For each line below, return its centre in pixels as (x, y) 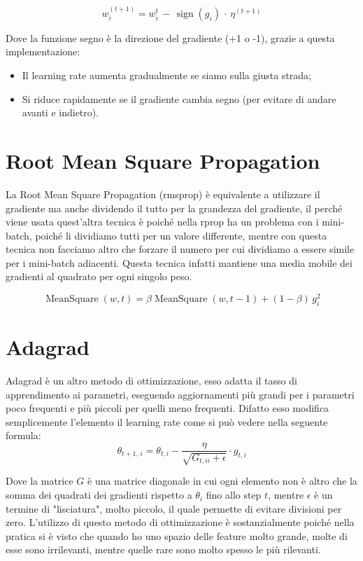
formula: (23, 435)
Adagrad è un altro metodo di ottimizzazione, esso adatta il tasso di (151, 381)
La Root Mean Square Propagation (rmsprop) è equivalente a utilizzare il (163, 194)
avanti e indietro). (60, 112)
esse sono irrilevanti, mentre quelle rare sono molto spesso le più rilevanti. (163, 549)
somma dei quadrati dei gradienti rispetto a (99, 495)
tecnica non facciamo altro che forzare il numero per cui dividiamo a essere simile (180, 249)
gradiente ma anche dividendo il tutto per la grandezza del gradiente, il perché (174, 208)
